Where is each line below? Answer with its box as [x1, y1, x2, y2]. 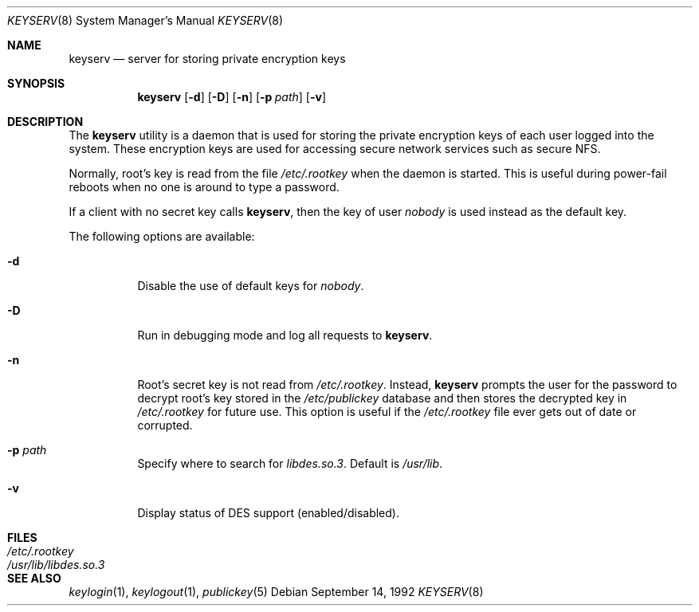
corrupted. [137, 418, 193, 432]
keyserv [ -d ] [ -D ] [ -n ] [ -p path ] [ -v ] [137, 90, 327, 104]
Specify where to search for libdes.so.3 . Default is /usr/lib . [137, 457, 443, 470]
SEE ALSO [7, 571, 61, 585]
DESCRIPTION [7, 115, 84, 128]
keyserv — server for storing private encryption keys [69, 52, 346, 65]
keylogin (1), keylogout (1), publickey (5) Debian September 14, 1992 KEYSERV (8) [69, 585, 484, 598]
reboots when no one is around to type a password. [69, 180, 340, 194]
